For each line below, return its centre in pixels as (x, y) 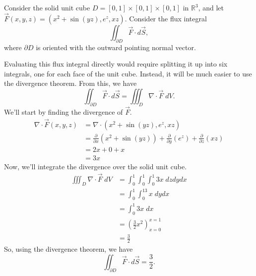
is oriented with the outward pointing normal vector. (116, 47)
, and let (211, 7)
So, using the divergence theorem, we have (68, 249)
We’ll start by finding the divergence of (64, 112)
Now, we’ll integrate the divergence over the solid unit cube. (96, 167)
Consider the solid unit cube (47, 7)
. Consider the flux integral (166, 18)
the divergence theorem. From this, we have (70, 83)
